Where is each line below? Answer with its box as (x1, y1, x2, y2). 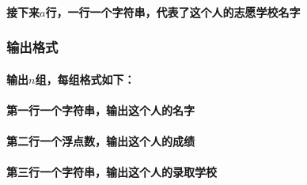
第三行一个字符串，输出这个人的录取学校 (6, 164, 217, 180)
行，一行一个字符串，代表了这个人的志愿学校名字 (45, 3, 301, 20)
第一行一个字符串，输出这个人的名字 (6, 101, 195, 118)
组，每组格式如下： (35, 70, 135, 87)
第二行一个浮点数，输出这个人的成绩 (6, 133, 195, 149)
